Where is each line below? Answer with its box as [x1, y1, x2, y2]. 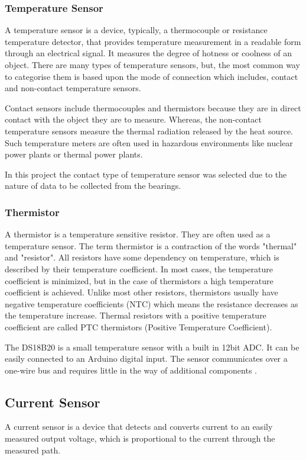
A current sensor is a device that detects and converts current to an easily [5, 420, 273, 433]
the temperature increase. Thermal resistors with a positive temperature [5, 309, 266, 321]
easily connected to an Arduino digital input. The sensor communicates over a [5, 352, 288, 365]
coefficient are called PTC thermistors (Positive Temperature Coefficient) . [5, 320, 272, 333]
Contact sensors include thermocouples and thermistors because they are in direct [5, 101, 301, 114]
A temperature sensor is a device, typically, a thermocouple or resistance [5, 24, 268, 36]
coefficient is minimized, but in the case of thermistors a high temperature [5, 274, 274, 287]
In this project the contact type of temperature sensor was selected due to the [5, 168, 287, 180]
